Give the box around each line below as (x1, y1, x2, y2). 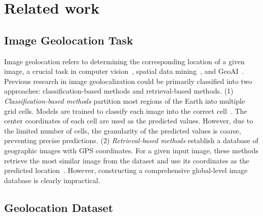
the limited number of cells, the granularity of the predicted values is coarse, (4, 125, 241, 136)
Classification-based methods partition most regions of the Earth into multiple (4, 95, 245, 106)
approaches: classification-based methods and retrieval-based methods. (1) (4, 85, 234, 96)
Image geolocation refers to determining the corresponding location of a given (4, 56, 245, 66)
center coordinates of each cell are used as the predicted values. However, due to (4, 115, 253, 126)
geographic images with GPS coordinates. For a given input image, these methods (4, 145, 258, 155)
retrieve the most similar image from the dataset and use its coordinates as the (4, 155, 249, 165)
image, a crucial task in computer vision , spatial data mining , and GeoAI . (4, 66, 244, 76)
